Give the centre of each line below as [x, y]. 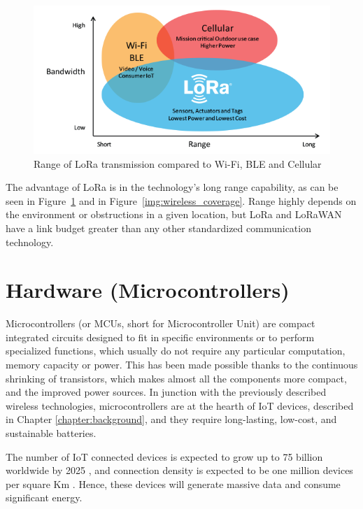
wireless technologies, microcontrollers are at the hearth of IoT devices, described [180, 405]
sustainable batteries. [51, 433]
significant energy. [44, 497]
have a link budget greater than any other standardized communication [158, 228]
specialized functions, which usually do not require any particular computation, [176, 351]
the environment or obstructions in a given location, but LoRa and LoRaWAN [174, 214]
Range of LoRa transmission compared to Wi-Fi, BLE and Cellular [178, 163]
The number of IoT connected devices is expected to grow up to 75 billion [164, 456]
